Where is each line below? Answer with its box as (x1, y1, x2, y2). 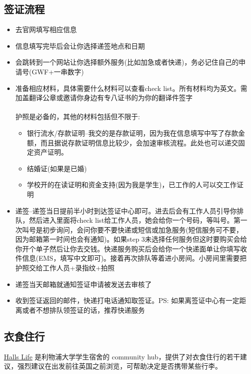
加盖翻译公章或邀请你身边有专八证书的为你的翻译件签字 (15, 92, 193, 103)
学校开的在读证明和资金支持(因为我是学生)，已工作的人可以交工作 (27, 179, 237, 190)
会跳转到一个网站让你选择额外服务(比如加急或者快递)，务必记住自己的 (15, 57, 239, 67)
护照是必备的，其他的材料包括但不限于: (15, 111, 140, 122)
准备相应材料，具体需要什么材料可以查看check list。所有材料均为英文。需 (15, 83, 248, 93)
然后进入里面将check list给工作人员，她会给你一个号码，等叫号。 (29, 215, 234, 225)
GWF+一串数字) (32, 66, 84, 76)
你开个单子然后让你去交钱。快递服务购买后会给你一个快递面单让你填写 (15, 243, 240, 253)
